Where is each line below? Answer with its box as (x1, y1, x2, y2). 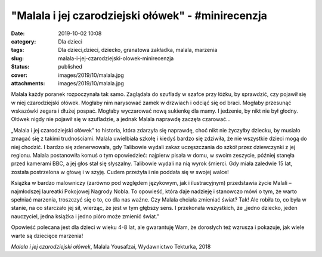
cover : (11, 72, 28, 79)
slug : (11, 54, 24, 62)
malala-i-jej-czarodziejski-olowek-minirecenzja (58, 54, 174, 62)
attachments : (11, 79, 45, 86)
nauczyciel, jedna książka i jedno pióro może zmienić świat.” (11, 212, 160, 220)
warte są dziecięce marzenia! (11, 232, 83, 239)
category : (11, 38, 36, 45)
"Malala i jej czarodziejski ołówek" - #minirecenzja (11, 9, 268, 22)
